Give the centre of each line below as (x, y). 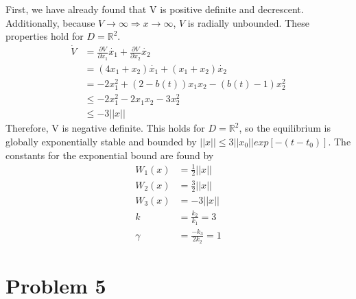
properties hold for (45, 36)
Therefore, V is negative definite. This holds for (105, 128)
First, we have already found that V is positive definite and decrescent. (155, 9)
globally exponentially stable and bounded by (101, 141)
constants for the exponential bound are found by (110, 155)
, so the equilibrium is (285, 128)
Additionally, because (50, 22)
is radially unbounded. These (249, 22)
